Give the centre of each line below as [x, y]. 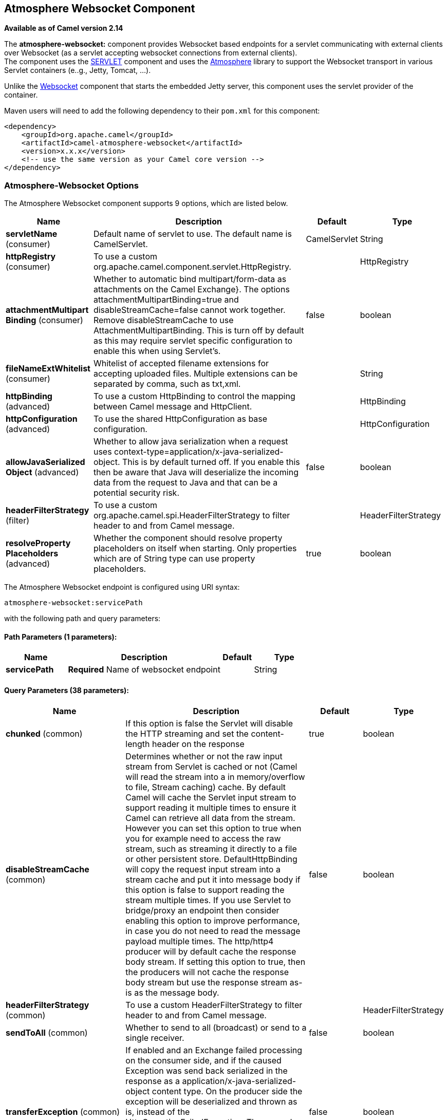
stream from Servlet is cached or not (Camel [211, 766]
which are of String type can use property [174, 559]
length [138, 744]
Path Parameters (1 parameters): [61, 637]
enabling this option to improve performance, [213, 920]
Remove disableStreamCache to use [163, 320]
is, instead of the [158, 1112]
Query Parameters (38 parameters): [67, 690]
